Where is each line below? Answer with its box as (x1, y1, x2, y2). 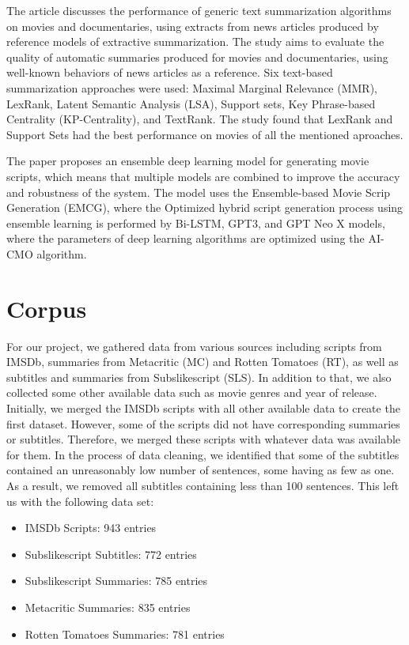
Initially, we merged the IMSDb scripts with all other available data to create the (6, 400, 400, 416)
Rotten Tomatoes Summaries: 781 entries (25, 625, 225, 642)
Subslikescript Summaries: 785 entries (25, 572, 208, 589)
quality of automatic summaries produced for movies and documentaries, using (6, 48, 388, 65)
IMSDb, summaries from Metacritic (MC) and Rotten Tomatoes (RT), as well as (6, 353, 399, 370)
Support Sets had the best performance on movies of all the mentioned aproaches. (6, 126, 403, 142)
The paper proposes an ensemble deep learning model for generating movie (6, 153, 369, 169)
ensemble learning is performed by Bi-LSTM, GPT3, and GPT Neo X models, (6, 214, 385, 231)
